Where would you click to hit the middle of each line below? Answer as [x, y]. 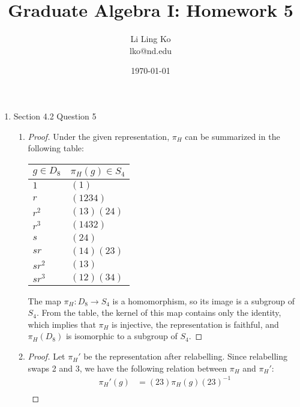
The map [44, 300]
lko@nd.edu [151, 50]
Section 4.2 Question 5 [55, 116]
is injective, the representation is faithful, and [195, 324]
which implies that [62, 324]
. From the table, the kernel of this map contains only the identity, [159, 312]
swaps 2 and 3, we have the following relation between [127, 368]
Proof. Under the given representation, [99, 136]
